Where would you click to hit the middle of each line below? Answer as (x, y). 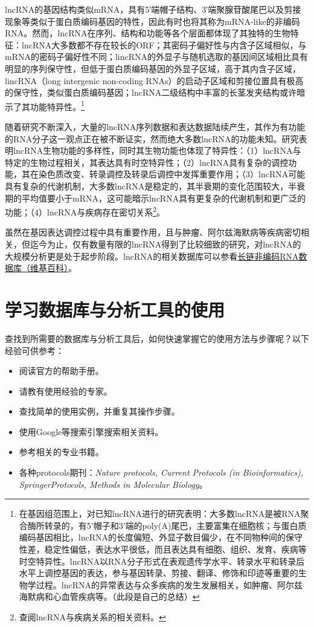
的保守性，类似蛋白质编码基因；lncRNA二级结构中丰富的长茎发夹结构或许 (151, 92)
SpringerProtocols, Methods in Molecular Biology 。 (113, 484)
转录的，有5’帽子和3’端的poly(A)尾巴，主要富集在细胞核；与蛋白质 (175, 525)
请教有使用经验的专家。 (66, 391)
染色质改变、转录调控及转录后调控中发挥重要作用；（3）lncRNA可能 (172, 174)
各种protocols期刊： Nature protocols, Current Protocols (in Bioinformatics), (161, 472)
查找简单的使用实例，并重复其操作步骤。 (99, 411)
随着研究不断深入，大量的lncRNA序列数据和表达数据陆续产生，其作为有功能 (155, 126)
